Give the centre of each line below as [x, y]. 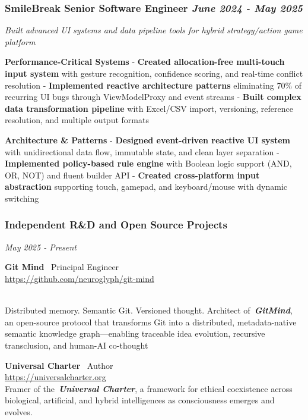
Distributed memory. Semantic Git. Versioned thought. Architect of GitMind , [149, 310]
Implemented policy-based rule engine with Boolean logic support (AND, [148, 163]
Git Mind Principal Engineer [62, 267]
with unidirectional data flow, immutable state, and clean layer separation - [142, 151]
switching [22, 198]
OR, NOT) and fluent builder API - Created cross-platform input [132, 175]
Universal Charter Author [59, 365]
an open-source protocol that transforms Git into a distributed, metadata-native [151, 322]
